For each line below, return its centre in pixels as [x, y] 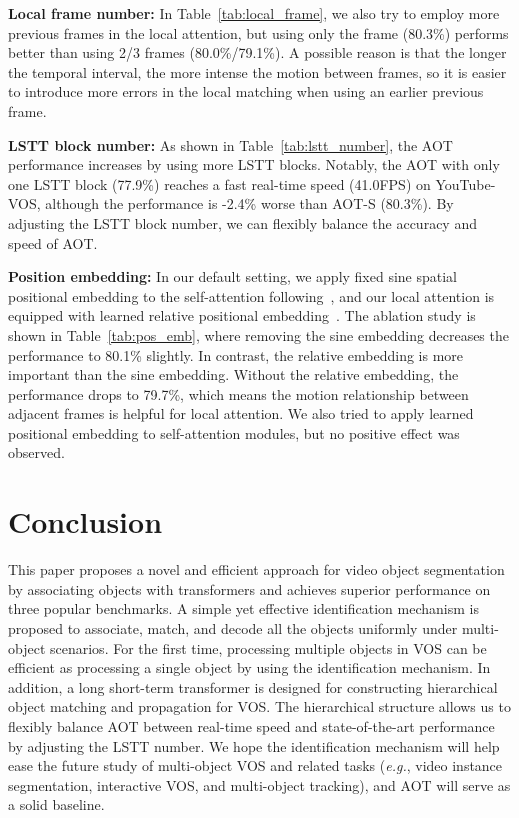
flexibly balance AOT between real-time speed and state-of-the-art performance [251, 725]
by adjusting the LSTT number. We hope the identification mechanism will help [254, 745]
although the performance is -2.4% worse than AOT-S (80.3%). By [249, 203]
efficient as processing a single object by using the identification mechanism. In [249, 667]
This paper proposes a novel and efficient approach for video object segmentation [256, 569]
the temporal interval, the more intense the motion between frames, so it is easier [257, 71]
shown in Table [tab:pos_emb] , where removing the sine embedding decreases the [258, 334]
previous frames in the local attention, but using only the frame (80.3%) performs [258, 32]
